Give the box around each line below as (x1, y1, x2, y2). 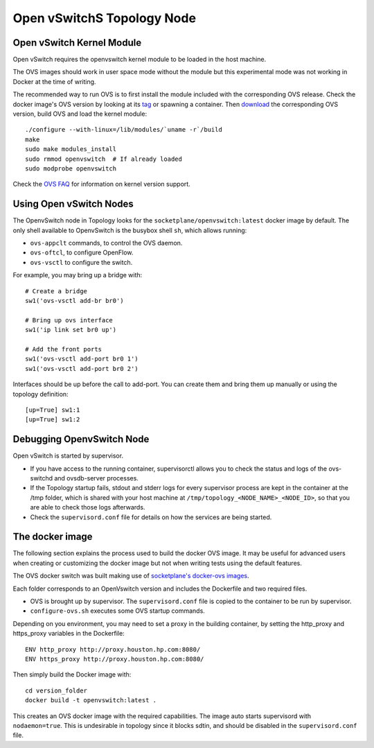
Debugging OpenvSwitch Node (12, 433, 150, 445)
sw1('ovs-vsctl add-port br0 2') (25, 365, 139, 372)
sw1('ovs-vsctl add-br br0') (25, 297, 124, 304)
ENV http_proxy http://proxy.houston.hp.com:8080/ (25, 645, 201, 653)
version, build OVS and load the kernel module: (12, 110, 148, 118)
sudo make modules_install (25, 146, 117, 153)
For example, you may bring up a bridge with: (12, 271, 143, 279)
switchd (30, 473, 53, 482)
